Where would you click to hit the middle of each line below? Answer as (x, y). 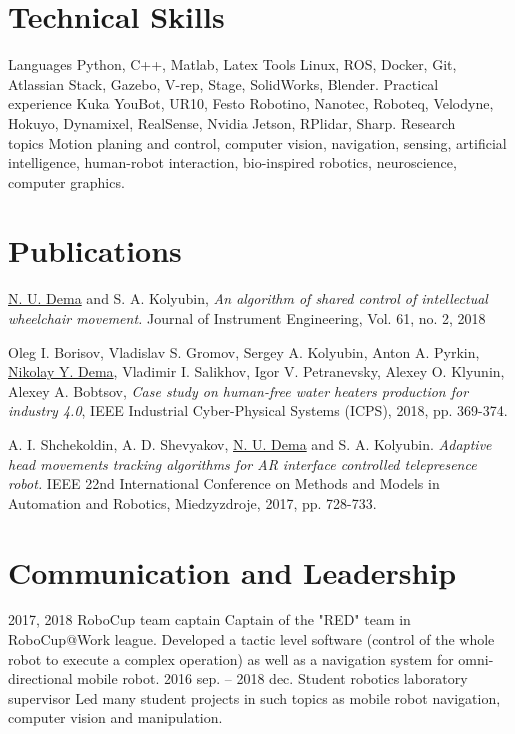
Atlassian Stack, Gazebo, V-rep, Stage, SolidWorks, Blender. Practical (223, 83)
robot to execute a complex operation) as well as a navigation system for (231, 658)
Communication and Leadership (232, 571)
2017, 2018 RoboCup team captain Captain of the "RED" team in (209, 619)
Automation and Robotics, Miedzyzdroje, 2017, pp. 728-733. (192, 502)
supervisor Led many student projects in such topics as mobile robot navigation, (254, 697)
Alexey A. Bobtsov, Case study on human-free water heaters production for (238, 390)
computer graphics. (66, 181)
